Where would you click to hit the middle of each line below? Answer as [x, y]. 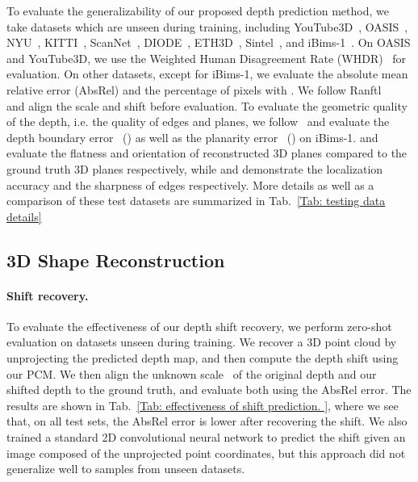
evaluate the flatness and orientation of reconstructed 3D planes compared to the [207, 153]
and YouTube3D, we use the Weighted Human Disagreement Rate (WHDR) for [207, 58]
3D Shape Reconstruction [116, 260]
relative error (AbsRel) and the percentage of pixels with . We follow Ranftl [194, 89]
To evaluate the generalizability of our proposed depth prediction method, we [198, 10]
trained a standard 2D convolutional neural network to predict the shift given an [206, 437]
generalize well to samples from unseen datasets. [126, 469]
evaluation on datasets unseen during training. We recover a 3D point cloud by [202, 342]
